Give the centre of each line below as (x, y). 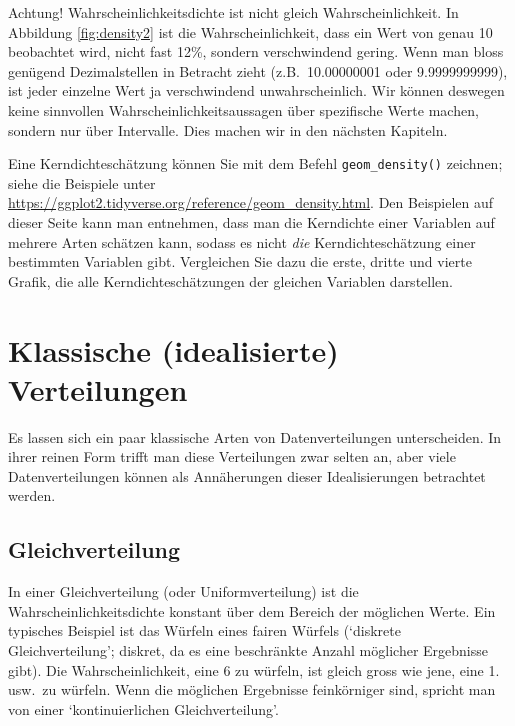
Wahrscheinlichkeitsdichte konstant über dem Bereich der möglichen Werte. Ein (252, 610)
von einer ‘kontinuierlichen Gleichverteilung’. (143, 708)
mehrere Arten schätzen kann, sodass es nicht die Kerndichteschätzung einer (242, 241)
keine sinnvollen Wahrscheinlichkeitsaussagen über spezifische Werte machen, (243, 109)
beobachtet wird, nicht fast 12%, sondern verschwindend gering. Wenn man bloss (256, 51)
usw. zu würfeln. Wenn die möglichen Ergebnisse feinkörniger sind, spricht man (252, 689)
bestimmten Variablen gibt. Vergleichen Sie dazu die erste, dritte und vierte (240, 261)
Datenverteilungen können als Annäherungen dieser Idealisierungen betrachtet (247, 475)
